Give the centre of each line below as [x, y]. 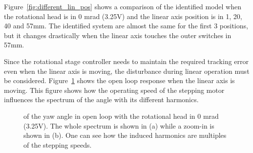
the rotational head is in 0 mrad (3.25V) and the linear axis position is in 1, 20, [123, 16]
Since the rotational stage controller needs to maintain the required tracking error [126, 61]
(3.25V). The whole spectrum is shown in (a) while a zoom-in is [119, 125]
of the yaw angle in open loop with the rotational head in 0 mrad [121, 116]
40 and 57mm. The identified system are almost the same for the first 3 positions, [126, 26]
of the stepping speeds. [58, 144]
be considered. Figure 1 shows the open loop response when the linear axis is [119, 80]
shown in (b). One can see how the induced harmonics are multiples [125, 135]
